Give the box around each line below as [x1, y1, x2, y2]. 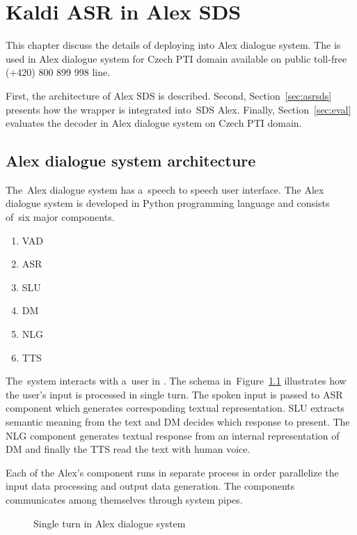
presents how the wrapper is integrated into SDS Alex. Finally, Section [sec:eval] [6, 102, 351, 116]
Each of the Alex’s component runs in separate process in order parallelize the [6, 465, 339, 479]
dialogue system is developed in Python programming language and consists [6, 196, 330, 210]
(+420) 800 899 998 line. [6, 65, 111, 79]
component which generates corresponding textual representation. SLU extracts [6, 401, 344, 415]
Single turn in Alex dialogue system [33, 515, 186, 530]
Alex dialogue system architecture [6, 150, 256, 171]
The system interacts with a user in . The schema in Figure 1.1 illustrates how [6, 373, 347, 388]
